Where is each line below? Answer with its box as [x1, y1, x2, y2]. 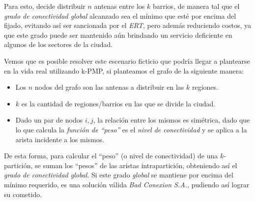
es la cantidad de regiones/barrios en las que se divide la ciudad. [21, 98, 216, 108]
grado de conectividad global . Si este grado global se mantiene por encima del [4, 170, 233, 180]
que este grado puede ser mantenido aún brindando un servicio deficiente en [4, 29, 232, 40]
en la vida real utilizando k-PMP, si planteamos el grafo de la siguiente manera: [4, 65, 244, 75]
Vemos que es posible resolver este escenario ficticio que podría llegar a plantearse [4, 55, 250, 66]
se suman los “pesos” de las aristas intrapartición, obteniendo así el [35, 160, 237, 170]
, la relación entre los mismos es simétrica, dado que [93, 115, 250, 125]
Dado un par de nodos [15, 115, 83, 125]
